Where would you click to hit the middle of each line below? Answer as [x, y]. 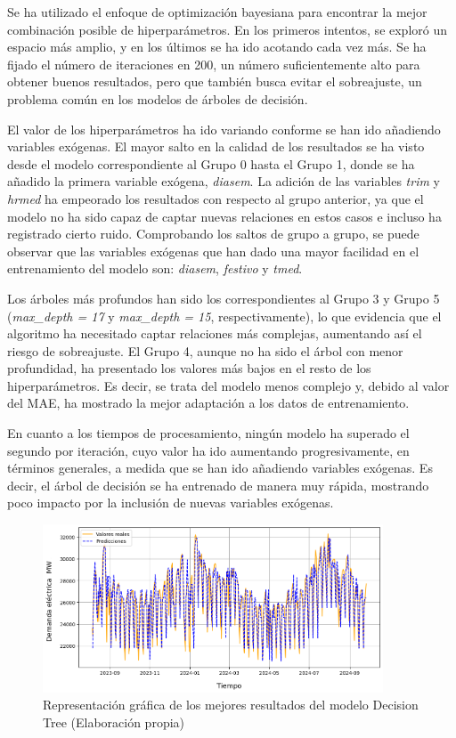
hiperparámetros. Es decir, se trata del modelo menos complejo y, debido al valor [228, 385]
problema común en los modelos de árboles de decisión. [158, 98]
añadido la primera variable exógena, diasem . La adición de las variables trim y [224, 181]
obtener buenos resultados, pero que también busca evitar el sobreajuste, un [215, 81]
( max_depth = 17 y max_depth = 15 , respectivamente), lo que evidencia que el [224, 316]
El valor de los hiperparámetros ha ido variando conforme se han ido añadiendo [224, 129]
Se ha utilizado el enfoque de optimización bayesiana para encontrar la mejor [217, 12]
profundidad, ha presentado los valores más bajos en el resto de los [189, 368]
